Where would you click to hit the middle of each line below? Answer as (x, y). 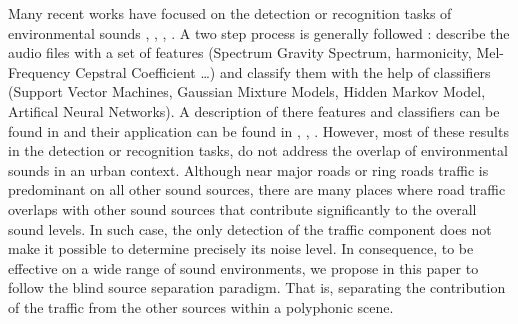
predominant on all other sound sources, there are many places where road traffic (257, 189)
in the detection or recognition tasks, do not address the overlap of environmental (258, 150)
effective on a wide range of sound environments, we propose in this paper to (243, 267)
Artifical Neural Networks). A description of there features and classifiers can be (254, 110)
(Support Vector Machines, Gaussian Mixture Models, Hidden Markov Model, (247, 91)
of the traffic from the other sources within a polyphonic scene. (201, 306)
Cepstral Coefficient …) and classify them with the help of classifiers (283, 71)
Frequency (39, 71)
